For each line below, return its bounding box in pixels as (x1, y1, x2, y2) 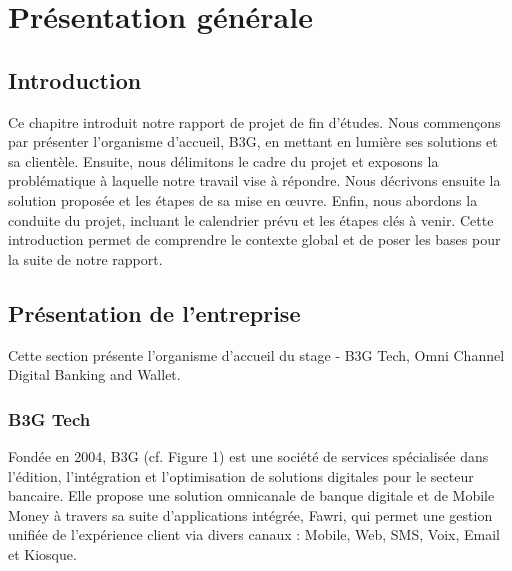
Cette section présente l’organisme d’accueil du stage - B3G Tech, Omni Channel (8, 344, 505, 365)
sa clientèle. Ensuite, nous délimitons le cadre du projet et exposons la (8, 150, 439, 171)
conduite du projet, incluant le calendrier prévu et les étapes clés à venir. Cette (8, 209, 494, 230)
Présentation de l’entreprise (8, 297, 301, 328)
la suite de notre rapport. (8, 248, 163, 269)
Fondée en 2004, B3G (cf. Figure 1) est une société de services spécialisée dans (8, 445, 489, 466)
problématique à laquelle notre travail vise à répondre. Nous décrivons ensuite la (8, 170, 501, 191)
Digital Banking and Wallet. (8, 364, 181, 385)
